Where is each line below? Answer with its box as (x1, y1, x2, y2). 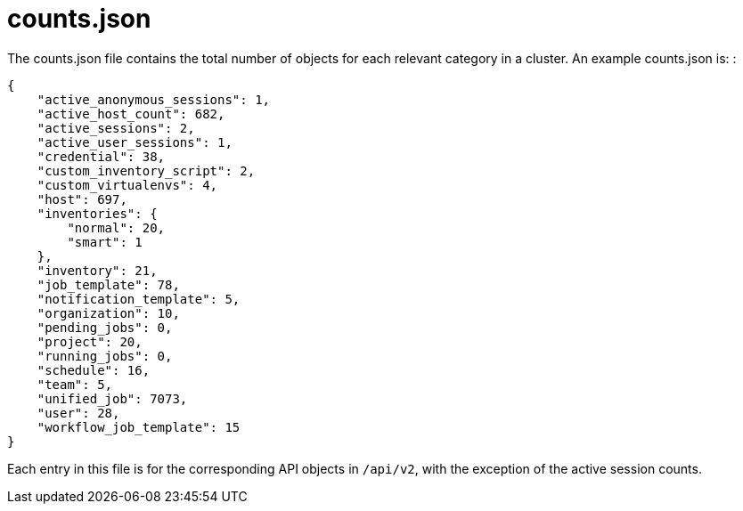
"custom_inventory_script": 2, (37, 163, 256, 178)
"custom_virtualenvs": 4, (37, 177, 218, 192)
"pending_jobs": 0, (37, 320, 173, 335)
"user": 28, (37, 405, 120, 420)
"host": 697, (37, 191, 127, 207)
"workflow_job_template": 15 (37, 419, 241, 434)
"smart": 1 (67, 234, 143, 249)
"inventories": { (37, 206, 158, 221)
